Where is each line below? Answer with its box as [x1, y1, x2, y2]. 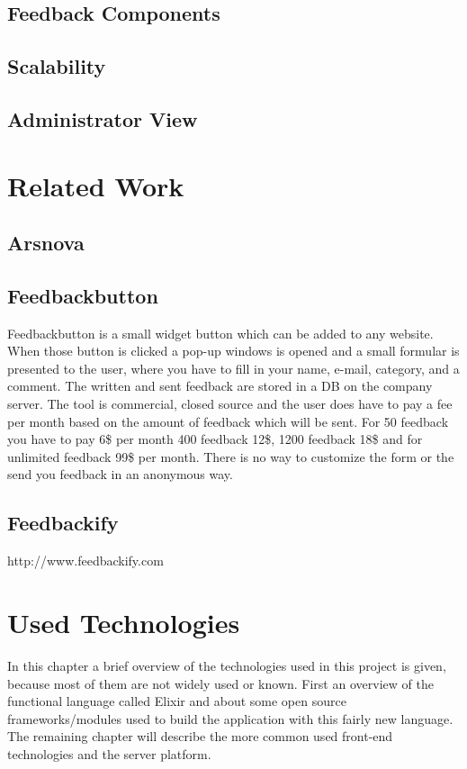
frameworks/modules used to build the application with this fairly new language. [7, 709, 454, 728]
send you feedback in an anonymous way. [7, 465, 233, 484]
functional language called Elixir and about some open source [7, 692, 346, 710]
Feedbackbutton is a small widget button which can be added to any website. [7, 323, 434, 342]
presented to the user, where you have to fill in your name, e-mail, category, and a [7, 358, 460, 377]
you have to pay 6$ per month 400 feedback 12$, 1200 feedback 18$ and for [7, 430, 423, 448]
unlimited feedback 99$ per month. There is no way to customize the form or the [7, 447, 454, 466]
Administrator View [7, 104, 198, 132]
